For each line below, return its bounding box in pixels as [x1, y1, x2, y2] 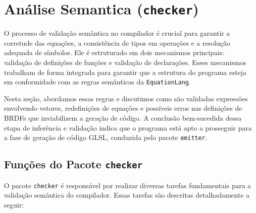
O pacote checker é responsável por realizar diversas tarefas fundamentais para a [4, 180, 251, 190]
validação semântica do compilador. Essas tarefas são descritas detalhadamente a [4, 190, 250, 200]
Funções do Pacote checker [4, 156, 143, 172]
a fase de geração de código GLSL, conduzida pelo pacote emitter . [4, 132, 207, 142]
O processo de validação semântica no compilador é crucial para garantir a [4, 28, 230, 38]
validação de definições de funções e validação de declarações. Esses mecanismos [4, 57, 247, 68]
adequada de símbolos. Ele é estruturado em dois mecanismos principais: [4, 47, 224, 58]
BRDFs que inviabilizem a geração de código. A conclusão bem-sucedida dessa [4, 113, 242, 123]
